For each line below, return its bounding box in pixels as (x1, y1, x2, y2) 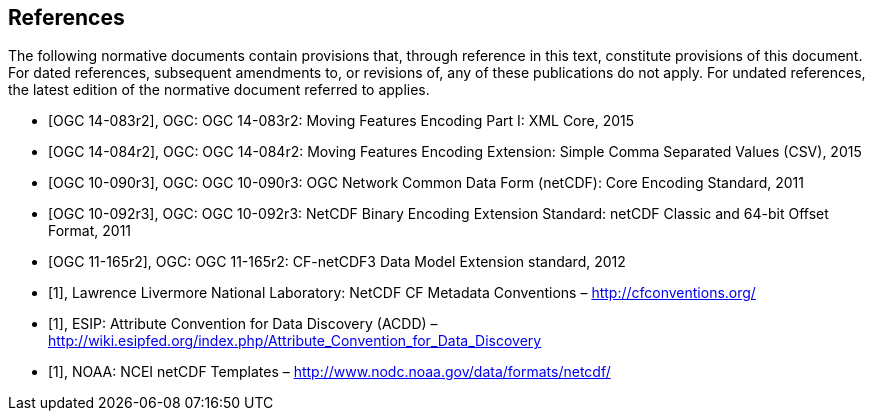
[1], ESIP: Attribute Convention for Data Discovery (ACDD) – (48, 315, 438, 333)
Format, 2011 (48, 222, 132, 240)
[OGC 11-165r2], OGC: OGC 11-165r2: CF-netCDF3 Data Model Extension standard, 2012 (48, 253, 626, 271)
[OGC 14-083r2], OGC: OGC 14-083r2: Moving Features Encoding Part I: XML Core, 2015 (48, 112, 635, 130)
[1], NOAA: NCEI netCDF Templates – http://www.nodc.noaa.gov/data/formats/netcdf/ (48, 363, 611, 381)
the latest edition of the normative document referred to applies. (8, 81, 430, 99)
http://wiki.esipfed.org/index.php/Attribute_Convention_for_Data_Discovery (48, 332, 542, 350)
